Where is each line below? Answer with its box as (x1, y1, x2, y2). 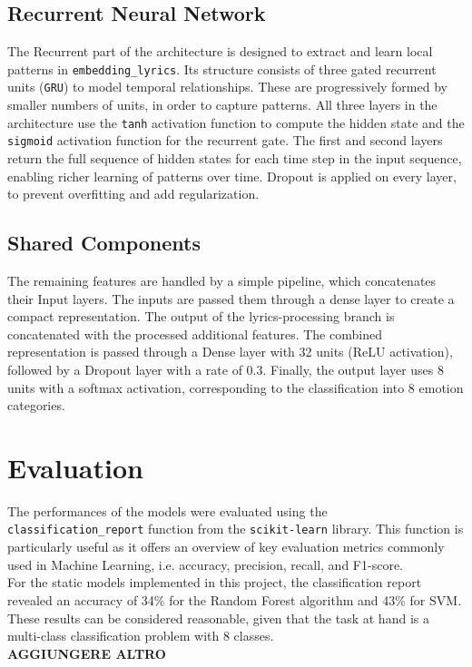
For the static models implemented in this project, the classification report (7, 573, 422, 592)
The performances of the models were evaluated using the (7, 501, 328, 520)
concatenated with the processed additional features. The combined (7, 324, 382, 343)
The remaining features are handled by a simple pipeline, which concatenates (7, 271, 437, 289)
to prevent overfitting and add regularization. (7, 184, 260, 203)
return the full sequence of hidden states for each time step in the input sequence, (7, 149, 462, 168)
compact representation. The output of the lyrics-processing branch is (7, 307, 395, 326)
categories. (7, 396, 65, 415)
